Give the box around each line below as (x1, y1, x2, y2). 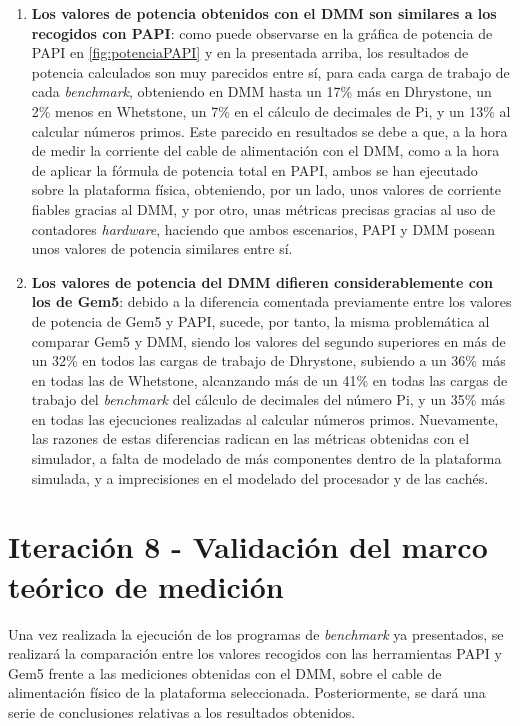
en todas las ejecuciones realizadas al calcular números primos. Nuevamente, (31, 408, 499, 429)
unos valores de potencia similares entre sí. (31, 238, 293, 259)
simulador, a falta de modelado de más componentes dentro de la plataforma (31, 448, 502, 469)
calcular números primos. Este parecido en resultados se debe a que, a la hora (31, 120, 508, 141)
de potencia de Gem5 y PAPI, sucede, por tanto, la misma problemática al (31, 310, 490, 331)
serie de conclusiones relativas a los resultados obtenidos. (8, 701, 356, 722)
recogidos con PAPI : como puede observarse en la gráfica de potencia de (31, 22, 493, 43)
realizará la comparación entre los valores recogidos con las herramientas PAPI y (8, 643, 502, 664)
